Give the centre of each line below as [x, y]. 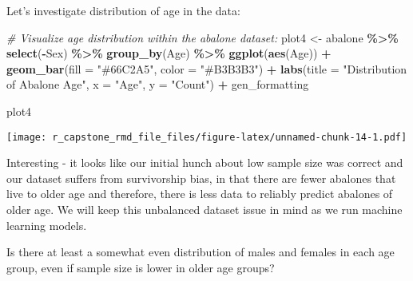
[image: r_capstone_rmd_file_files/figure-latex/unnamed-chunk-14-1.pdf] [207, 137]
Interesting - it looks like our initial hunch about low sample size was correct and [205, 162]
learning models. [47, 225]
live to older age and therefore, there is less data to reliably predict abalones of [200, 194]
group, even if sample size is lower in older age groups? [141, 267]
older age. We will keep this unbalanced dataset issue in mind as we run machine [205, 209]
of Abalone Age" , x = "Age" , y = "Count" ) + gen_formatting [158, 84]
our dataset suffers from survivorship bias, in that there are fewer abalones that [201, 178]
